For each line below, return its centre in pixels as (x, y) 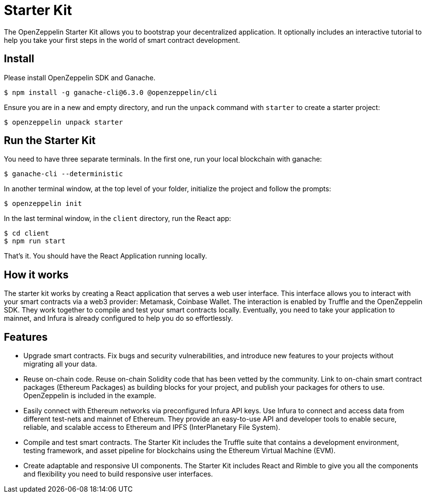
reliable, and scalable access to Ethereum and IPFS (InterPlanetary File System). (152, 427)
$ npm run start (35, 241)
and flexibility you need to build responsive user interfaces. (118, 474)
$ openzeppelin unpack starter (64, 122)
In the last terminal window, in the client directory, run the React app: (118, 219)
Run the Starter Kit (50, 141)
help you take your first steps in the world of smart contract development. (122, 40)
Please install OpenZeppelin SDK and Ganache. (80, 77)
